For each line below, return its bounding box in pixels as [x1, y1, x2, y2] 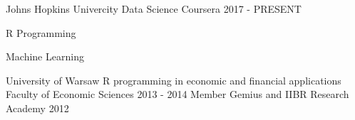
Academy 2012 [6, 100, 69, 115]
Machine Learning [6, 49, 84, 64]
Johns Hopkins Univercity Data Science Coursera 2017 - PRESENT [6, 1, 302, 16]
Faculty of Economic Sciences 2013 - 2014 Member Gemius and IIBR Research [6, 87, 349, 102]
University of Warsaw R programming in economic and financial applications [6, 72, 341, 87]
